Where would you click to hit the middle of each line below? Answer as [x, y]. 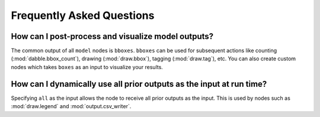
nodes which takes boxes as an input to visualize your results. [87, 67]
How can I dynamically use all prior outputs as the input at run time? [139, 84]
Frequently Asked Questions [83, 15]
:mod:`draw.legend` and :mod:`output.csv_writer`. [71, 106]
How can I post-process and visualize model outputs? [112, 36]
